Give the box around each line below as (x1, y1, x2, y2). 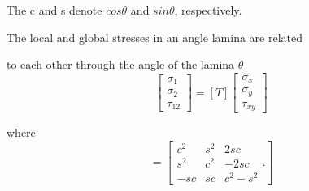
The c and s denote (7, 2, 102, 18)
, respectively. (174, 2, 242, 18)
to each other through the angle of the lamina (7, 56, 235, 73)
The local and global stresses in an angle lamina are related (7, 28, 303, 45)
